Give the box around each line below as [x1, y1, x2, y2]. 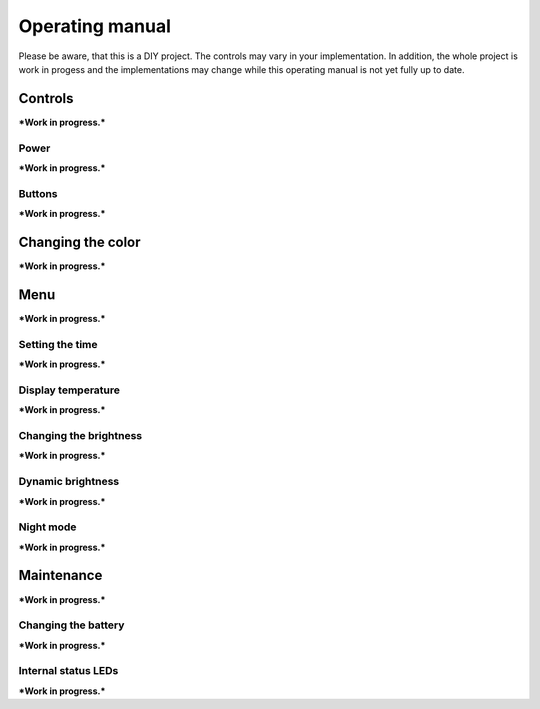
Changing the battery [18, 618, 125, 632]
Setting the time [18, 337, 99, 351]
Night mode [18, 520, 77, 534]
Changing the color [18, 233, 141, 250]
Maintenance [18, 567, 103, 584]
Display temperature [18, 383, 120, 397]
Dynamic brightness [18, 475, 120, 489]
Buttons [18, 186, 59, 200]
